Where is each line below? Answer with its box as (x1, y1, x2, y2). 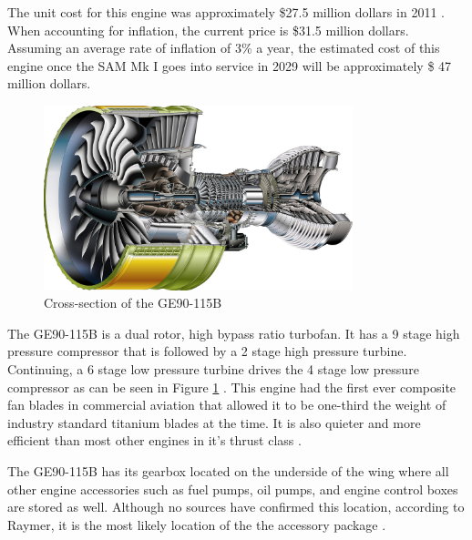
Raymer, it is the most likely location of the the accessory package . (7, 515, 386, 534)
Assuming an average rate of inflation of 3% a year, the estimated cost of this (7, 38, 440, 57)
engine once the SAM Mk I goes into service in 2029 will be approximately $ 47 (7, 56, 452, 75)
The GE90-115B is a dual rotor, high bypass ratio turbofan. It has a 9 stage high (7, 323, 460, 342)
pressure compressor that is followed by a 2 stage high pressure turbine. (7, 341, 407, 361)
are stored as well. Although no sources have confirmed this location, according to (7, 497, 465, 516)
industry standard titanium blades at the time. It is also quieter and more (7, 413, 421, 432)
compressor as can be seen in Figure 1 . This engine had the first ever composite (7, 377, 457, 396)
